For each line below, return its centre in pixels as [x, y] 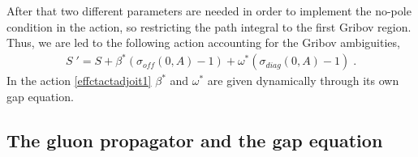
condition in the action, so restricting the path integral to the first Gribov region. [209, 26]
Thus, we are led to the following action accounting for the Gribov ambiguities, [203, 42]
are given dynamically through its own [303, 81]
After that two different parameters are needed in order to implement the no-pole [209, 11]
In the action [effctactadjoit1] [79, 81]
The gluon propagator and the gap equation [195, 140]
